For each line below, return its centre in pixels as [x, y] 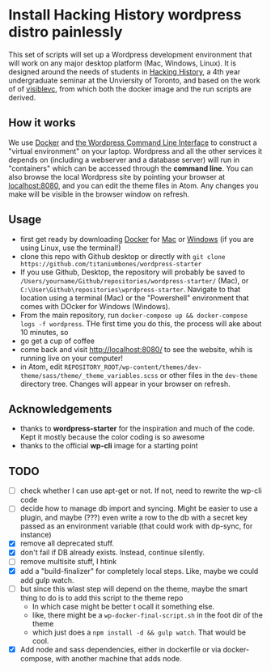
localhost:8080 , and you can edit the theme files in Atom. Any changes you [133, 185]
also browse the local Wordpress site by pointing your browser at [117, 176]
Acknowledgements [60, 409]
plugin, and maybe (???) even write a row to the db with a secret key [134, 518]
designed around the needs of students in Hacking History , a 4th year [125, 71]
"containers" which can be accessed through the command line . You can [131, 168]
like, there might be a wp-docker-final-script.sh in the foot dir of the [147, 615]
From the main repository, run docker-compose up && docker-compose [134, 315]
